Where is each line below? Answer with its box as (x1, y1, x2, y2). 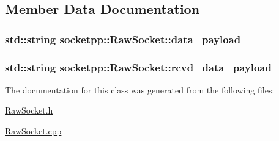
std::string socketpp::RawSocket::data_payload (5, 31, 241, 46)
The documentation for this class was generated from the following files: (5, 83, 275, 96)
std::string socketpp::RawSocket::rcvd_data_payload (5, 59, 272, 74)
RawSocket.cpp (5, 125, 62, 137)
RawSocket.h (5, 104, 53, 117)
